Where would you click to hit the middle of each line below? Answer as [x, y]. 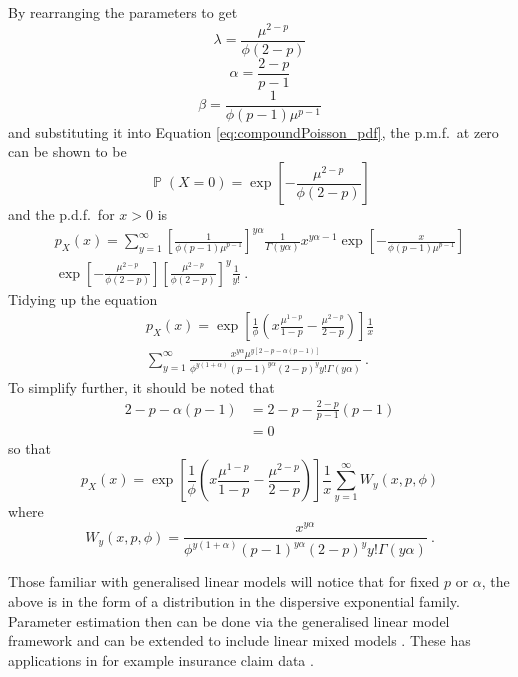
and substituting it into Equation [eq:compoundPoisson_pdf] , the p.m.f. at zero [253, 131]
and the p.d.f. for [61, 214]
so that [29, 448]
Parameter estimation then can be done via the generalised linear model [229, 620]
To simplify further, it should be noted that [141, 386]
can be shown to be [67, 151]
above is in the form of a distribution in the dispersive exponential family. [234, 600]
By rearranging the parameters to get [123, 12]
